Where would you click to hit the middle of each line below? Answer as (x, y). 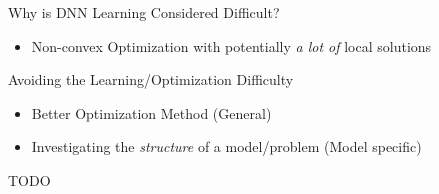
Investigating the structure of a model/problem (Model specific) (226, 146)
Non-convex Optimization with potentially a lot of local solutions (231, 45)
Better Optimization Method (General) (151, 112)
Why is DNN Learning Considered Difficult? (144, 12)
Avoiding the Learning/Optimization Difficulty (151, 79)
